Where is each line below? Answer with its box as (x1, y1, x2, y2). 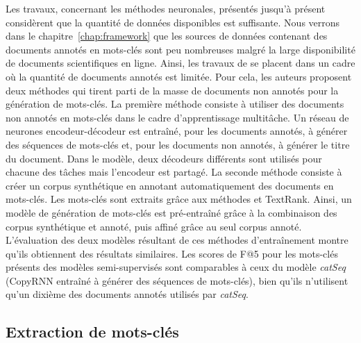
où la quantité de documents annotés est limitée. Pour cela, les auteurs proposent (6, 69, 352, 83)
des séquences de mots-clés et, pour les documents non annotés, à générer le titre (6, 137, 350, 151)
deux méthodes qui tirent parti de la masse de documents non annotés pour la (6, 83, 339, 97)
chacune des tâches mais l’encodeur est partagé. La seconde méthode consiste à (6, 165, 342, 179)
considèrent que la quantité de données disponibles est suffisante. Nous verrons (6, 15, 340, 29)
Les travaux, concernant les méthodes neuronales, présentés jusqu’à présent (6, 1, 326, 15)
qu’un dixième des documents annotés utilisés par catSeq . (6, 287, 249, 301)
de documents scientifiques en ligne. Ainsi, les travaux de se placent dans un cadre (6, 56, 355, 70)
